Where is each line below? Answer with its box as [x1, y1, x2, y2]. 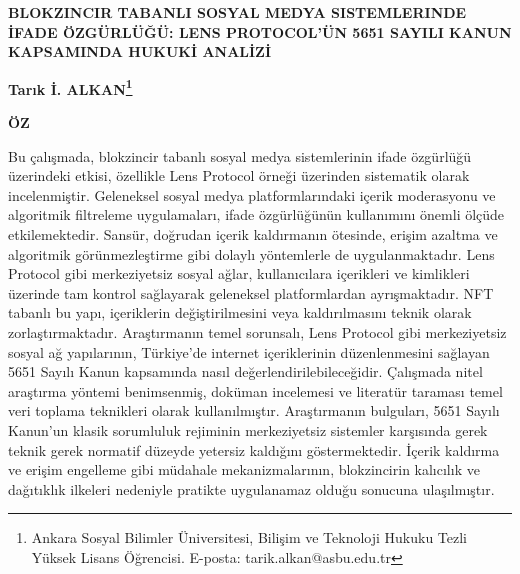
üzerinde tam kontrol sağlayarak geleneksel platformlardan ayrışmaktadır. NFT [8, 282, 494, 303]
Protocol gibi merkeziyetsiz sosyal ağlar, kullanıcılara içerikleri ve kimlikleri [8, 263, 470, 284]
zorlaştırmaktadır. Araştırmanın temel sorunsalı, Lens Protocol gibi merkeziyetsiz [8, 321, 507, 342]
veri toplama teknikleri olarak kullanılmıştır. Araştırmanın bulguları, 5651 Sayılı [8, 400, 500, 421]
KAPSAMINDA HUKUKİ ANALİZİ [8, 41, 272, 62]
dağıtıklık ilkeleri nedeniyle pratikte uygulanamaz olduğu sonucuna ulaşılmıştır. [8, 478, 495, 499]
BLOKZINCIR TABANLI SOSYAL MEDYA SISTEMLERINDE [8, 2, 467, 22]
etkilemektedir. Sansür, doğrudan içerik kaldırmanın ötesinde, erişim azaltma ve [8, 224, 498, 244]
